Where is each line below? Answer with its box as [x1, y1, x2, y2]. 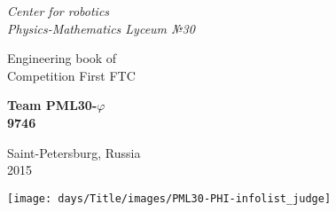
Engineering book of [7, 49, 117, 67]
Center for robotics [7, 2, 110, 20]
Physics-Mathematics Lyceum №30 [7, 19, 195, 37]
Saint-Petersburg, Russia [7, 143, 141, 161]
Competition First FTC [7, 66, 136, 84]
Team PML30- [7, 96, 98, 114]
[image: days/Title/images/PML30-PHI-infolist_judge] [7, 192, 332, 205]
